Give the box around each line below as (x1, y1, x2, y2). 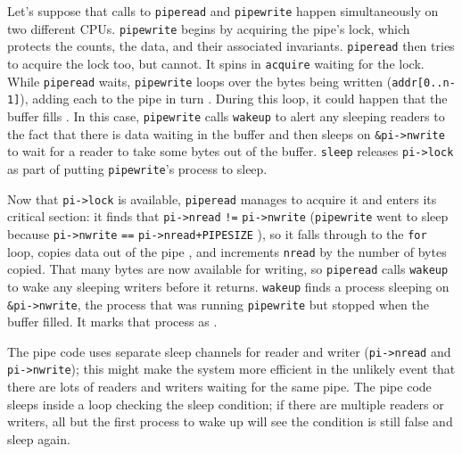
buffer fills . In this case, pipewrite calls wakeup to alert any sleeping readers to (7, 106, 445, 125)
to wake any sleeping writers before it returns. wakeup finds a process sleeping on (7, 277, 450, 295)
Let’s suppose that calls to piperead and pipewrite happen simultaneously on (7, 2, 439, 20)
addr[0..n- (392, 76, 456, 89)
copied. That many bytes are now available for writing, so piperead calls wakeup (7, 260, 449, 278)
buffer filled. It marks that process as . (7, 312, 218, 331)
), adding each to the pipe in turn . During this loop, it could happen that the (20, 89, 448, 108)
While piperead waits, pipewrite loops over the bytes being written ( (7, 71, 392, 90)
